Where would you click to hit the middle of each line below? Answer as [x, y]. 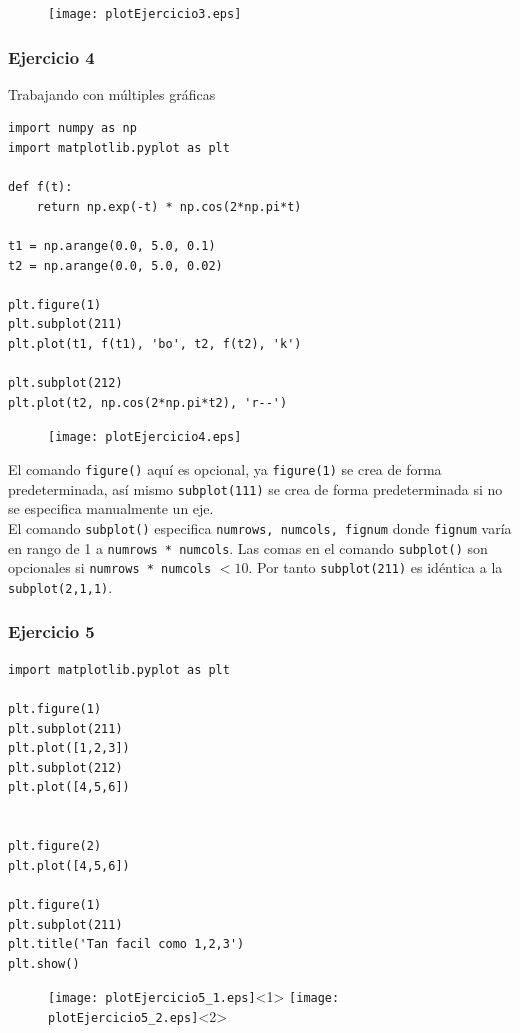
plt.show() [44, 963]
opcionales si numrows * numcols [110, 567]
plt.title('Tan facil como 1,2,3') [126, 944]
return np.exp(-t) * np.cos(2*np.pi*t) [169, 206]
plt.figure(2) [55, 846]
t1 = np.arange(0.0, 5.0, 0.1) [112, 246]
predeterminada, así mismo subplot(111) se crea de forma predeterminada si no [255, 488]
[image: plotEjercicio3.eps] [145, 14]
